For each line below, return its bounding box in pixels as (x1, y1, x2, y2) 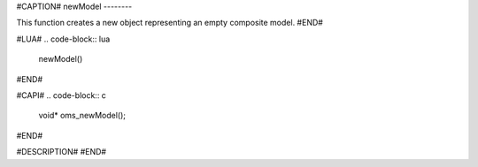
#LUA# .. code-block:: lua (16, 34, 111, 44)
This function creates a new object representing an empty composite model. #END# (16, 18, 323, 28)
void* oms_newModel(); (38, 110, 127, 121)
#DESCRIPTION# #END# (16, 147, 106, 157)
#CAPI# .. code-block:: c (16, 89, 106, 101)
